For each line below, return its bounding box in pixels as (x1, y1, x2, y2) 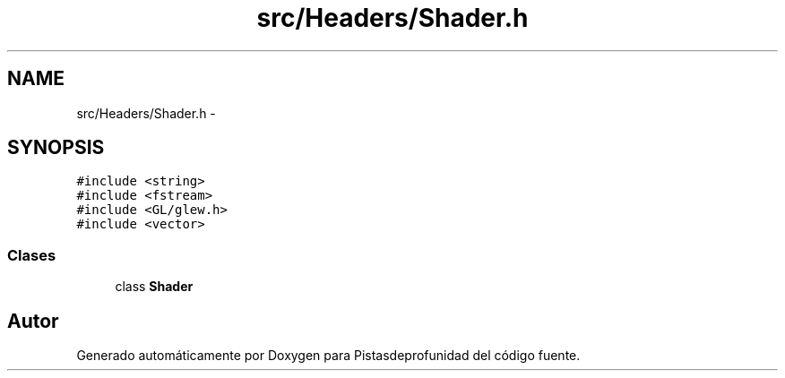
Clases (7, 245, 56, 264)
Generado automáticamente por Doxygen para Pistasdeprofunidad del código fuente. (76, 348, 581, 364)
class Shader (115, 279, 194, 295)
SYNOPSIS (7, 136, 105, 159)
